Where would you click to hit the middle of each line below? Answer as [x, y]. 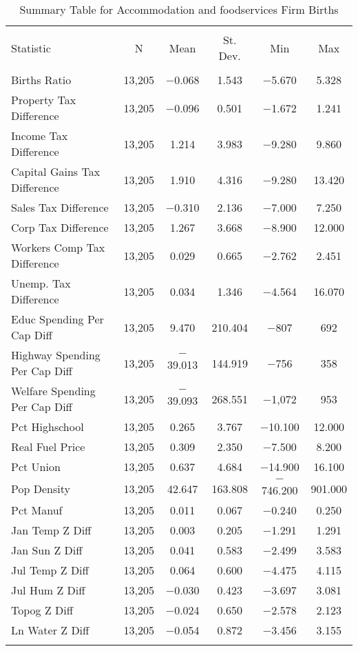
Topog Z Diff [42, 610]
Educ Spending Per [57, 319]
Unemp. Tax [41, 283]
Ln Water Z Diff [50, 630]
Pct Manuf [37, 510]
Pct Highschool [48, 427]
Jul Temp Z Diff [50, 570]
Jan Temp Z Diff [51, 530]
